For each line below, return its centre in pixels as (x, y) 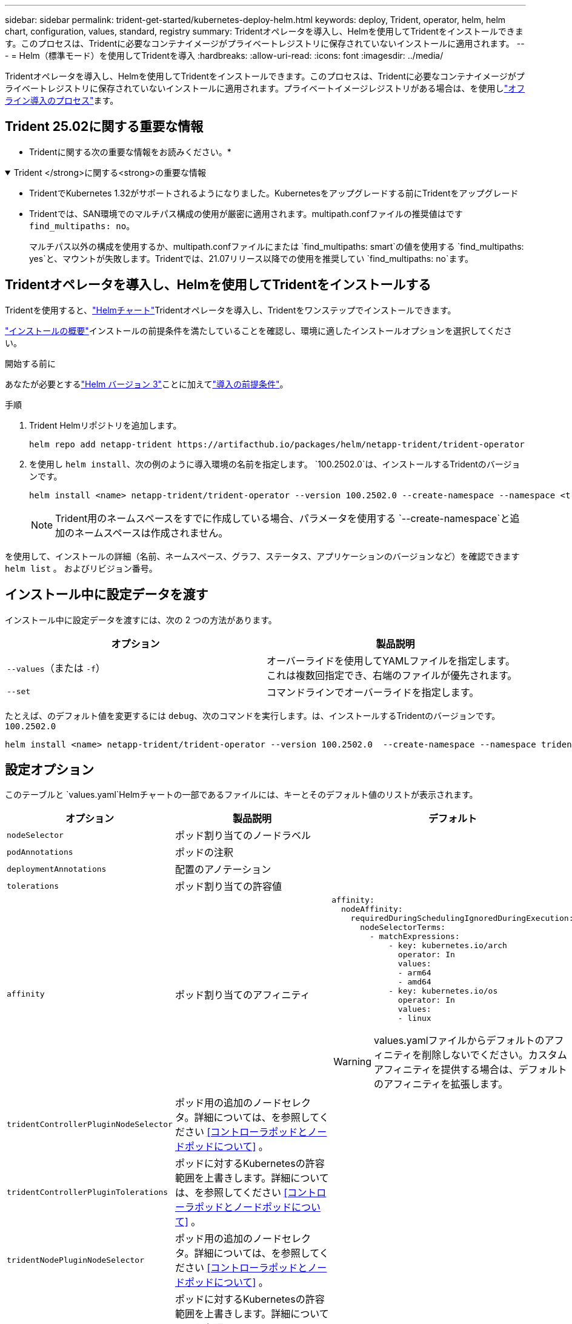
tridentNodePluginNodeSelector (75, 1260)
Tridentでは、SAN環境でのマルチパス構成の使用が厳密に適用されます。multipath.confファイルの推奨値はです (246, 213)
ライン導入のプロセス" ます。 (62, 100)
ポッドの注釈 (204, 853)
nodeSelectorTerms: (403, 928)
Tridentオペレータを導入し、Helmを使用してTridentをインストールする (218, 285)
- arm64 (414, 973)
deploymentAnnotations (57, 869)
